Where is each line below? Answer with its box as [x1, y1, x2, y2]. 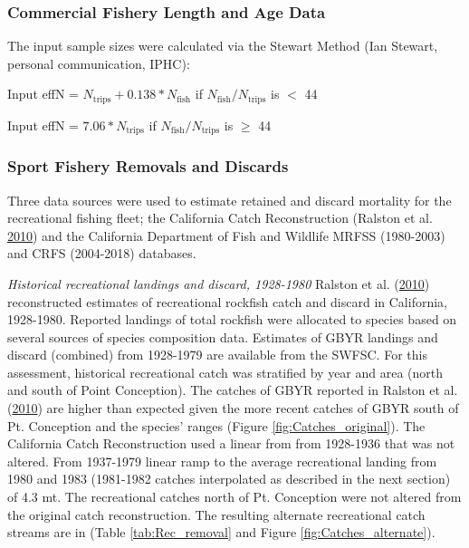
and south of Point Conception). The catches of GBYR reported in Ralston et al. [7, 380, 458, 399]
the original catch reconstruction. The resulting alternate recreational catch [7, 505, 426, 524]
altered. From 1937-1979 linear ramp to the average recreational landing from [7, 451, 437, 470]
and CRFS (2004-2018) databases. [7, 244, 196, 263]
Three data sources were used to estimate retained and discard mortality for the [7, 190, 452, 209]
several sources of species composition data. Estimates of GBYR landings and [7, 327, 438, 346]
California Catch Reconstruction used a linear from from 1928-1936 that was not [7, 434, 455, 453]
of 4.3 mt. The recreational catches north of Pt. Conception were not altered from [7, 487, 462, 506]
